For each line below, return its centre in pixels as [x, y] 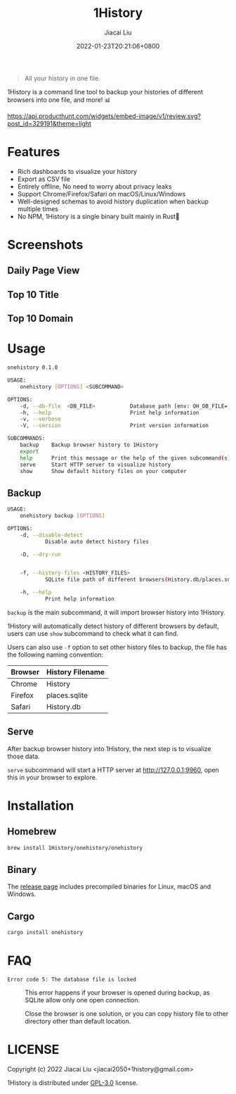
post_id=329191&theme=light [49, 123]
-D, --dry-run [40, 554]
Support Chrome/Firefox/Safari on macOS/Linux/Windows [101, 194]
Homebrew [32, 832]
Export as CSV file [44, 179]
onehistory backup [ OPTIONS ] [63, 516]
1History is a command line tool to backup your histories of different [105, 92]
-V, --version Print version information [114, 426]
